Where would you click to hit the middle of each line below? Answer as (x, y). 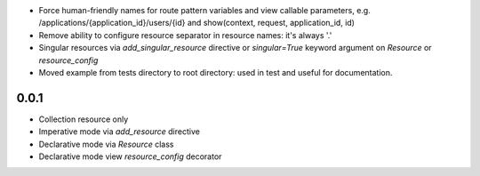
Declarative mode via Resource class (106, 144)
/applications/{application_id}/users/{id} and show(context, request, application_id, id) (197, 23)
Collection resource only (84, 119)
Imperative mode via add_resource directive (119, 132)
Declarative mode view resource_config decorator (130, 156)
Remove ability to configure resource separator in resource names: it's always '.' (185, 35)
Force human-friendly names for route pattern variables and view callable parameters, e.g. (204, 10)
